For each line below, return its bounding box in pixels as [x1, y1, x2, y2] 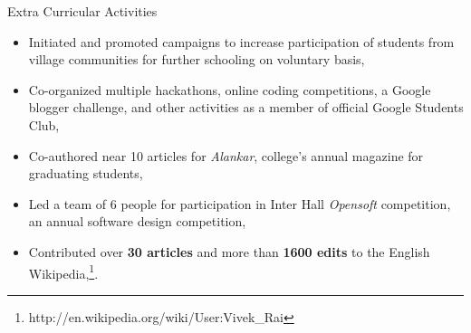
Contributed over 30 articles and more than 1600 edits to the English [28, 242, 430, 261]
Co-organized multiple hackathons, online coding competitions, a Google [28, 80, 431, 99]
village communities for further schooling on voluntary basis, [28, 50, 365, 69]
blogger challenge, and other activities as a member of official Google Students [28, 98, 464, 117]
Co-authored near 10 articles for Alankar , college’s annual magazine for [28, 146, 424, 165]
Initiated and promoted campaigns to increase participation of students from [28, 32, 455, 51]
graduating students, [28, 164, 143, 183]
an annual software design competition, [28, 212, 246, 231]
